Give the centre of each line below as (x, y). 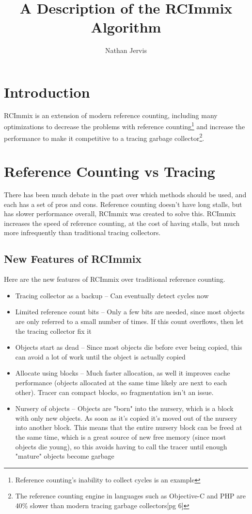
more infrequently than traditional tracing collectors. (82, 232)
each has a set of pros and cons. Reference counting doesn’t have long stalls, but (123, 204)
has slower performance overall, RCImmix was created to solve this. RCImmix (120, 214)
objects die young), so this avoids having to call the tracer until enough (121, 446)
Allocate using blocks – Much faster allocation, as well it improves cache (123, 373)
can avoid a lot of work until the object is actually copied (100, 356)
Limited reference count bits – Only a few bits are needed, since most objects (130, 312)
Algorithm (126, 27)
